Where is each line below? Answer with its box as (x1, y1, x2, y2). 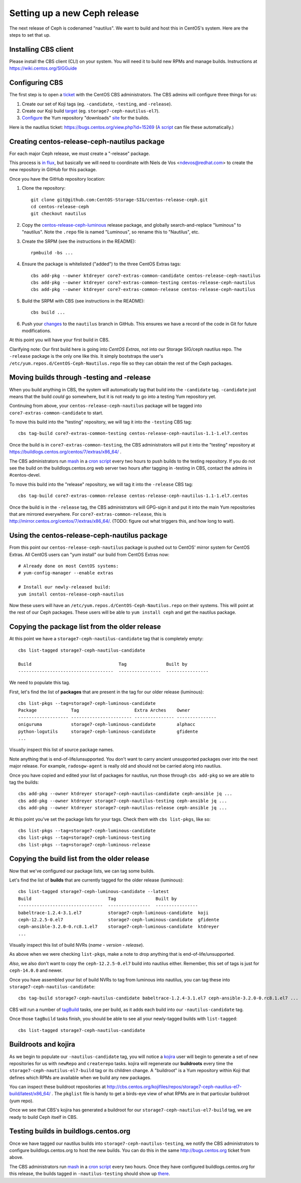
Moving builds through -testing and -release (9, 373, 151, 382)
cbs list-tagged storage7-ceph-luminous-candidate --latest (18, 889, 169, 895)
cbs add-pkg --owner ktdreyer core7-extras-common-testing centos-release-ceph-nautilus (31, 280, 256, 285)
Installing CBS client (9, 45, 74, 54)
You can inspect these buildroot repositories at (9, 1084, 106, 1090)
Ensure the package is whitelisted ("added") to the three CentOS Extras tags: (22, 261, 181, 267)
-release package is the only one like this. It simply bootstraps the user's (9, 353, 164, 359)
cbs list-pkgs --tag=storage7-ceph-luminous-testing (18, 835, 150, 840)
